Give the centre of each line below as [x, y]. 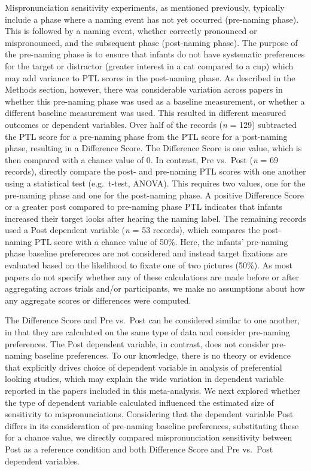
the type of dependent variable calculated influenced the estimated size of [139, 402]
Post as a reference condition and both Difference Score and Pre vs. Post [139, 449]
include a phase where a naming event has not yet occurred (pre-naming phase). [152, 19]
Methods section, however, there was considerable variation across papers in [144, 89]
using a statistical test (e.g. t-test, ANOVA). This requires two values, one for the [155, 183]
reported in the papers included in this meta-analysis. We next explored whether [153, 390]
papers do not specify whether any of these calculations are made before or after [152, 276]
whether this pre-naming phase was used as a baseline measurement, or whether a [155, 101]
